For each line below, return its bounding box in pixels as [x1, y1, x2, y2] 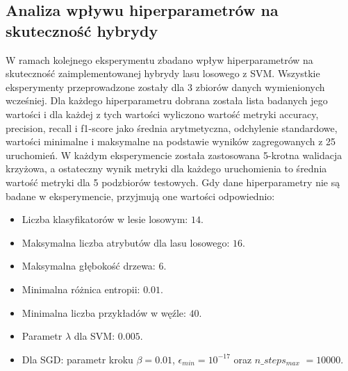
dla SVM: [74, 329, 115, 343]
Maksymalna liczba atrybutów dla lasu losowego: [22, 235, 230, 249]
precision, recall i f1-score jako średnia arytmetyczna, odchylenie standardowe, [6, 120, 338, 135]
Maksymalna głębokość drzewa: [22, 258, 156, 273]
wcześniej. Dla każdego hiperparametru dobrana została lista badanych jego [6, 93, 328, 108]
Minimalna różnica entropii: [22, 281, 140, 296]
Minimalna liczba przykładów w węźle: [22, 305, 186, 320]
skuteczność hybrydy [6, 19, 158, 41]
